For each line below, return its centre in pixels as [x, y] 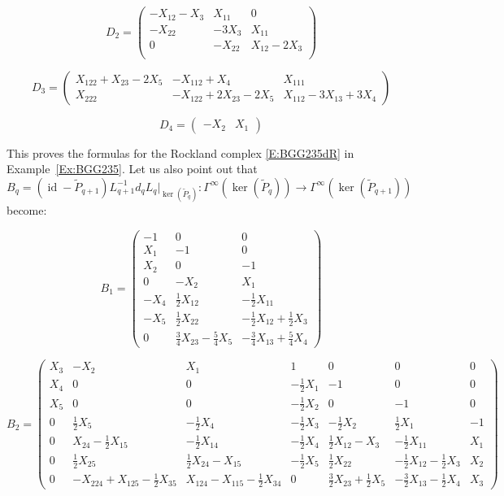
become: [27, 209]
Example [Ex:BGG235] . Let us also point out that [132, 169]
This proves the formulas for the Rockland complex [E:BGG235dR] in [180, 152]
